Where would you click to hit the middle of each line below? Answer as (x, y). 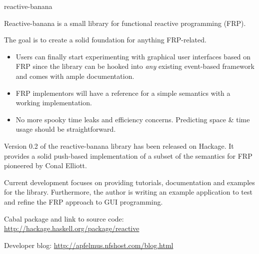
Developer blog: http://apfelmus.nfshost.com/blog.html (89, 245)
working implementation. (54, 103)
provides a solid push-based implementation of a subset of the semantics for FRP (128, 155)
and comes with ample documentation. (75, 76)
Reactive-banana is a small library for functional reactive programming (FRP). (125, 23)
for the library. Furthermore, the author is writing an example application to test (128, 192)
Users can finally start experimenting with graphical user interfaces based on (133, 56)
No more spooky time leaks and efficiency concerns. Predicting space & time (133, 119)
